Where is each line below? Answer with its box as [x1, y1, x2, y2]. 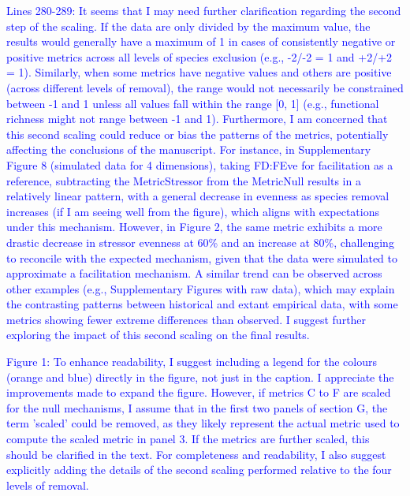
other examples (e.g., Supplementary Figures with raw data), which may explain [6, 280, 395, 296]
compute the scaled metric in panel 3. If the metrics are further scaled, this [6, 431, 370, 447]
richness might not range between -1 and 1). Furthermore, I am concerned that [6, 110, 388, 127]
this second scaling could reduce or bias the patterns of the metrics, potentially [6, 125, 389, 142]
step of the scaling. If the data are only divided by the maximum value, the [6, 17, 371, 34]
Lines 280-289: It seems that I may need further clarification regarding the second [6, 2, 401, 18]
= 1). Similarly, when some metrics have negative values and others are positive [6, 64, 392, 80]
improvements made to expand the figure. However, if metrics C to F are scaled [6, 384, 391, 401]
